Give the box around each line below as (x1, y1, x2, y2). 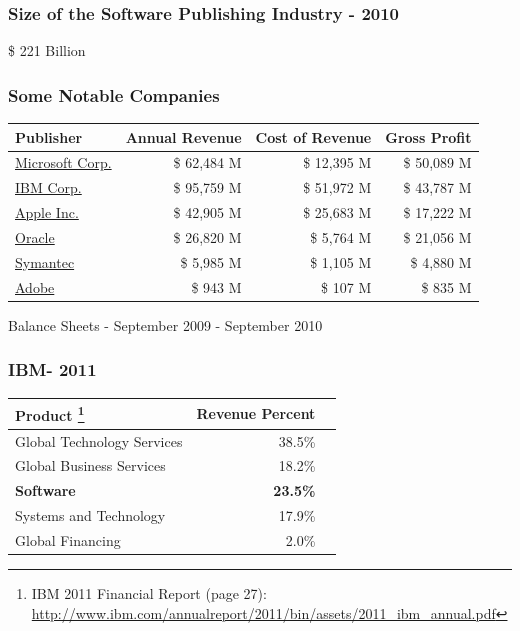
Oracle (15, 226, 55, 247)
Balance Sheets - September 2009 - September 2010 (8, 314, 323, 335)
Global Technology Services (15, 430, 183, 451)
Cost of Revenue (255, 126, 372, 147)
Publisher (15, 126, 83, 147)
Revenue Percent (196, 402, 316, 423)
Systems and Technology (15, 505, 166, 526)
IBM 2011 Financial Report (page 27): (31, 582, 267, 603)
